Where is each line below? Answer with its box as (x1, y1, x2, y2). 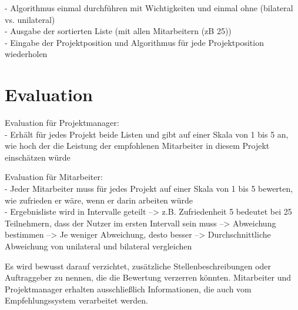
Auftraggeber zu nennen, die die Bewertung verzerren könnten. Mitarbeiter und (5, 271, 292, 284)
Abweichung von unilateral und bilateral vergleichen (5, 240, 192, 252)
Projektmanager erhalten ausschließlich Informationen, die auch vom (5, 282, 252, 295)
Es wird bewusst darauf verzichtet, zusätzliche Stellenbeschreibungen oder (5, 259, 272, 272)
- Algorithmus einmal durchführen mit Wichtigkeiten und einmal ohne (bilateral (5, 2, 293, 14)
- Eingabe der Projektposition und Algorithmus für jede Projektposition (5, 36, 264, 48)
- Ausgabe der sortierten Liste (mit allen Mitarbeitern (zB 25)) (5, 25, 232, 37)
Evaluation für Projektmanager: (5, 116, 119, 129)
